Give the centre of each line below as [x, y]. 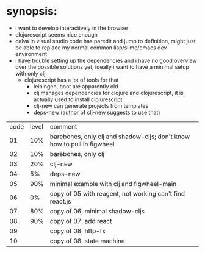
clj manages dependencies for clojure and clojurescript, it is [109, 93]
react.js [60, 201]
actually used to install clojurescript [78, 99]
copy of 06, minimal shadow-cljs [97, 211]
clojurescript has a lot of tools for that [71, 80]
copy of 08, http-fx [77, 231]
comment [63, 126]
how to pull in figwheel [82, 144]
